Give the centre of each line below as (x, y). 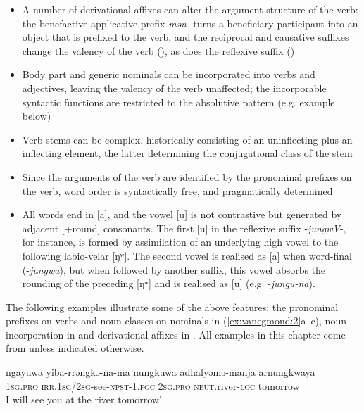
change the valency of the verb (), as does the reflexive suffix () (158, 50)
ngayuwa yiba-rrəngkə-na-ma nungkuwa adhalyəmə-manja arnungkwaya (161, 372)
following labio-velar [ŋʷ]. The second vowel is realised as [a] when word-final (187, 255)
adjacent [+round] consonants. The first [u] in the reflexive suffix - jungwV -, (184, 228)
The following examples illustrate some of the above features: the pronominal (172, 306)
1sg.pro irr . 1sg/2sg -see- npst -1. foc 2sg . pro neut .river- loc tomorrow (153, 385)
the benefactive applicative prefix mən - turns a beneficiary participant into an (190, 23)
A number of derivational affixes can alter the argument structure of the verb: (190, 9)
